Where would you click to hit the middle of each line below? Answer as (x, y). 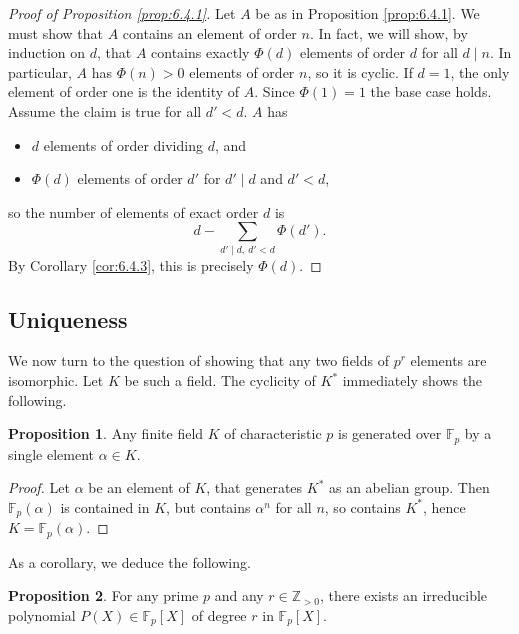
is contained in (105, 506)
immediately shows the (412, 380)
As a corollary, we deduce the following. (129, 561)
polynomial (42, 614)
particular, (40, 71)
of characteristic (273, 433)
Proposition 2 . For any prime (103, 595)
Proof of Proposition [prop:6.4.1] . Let (122, 13)
